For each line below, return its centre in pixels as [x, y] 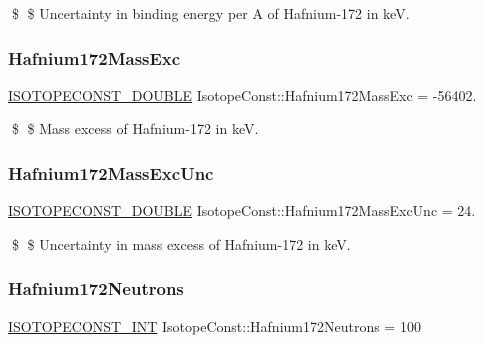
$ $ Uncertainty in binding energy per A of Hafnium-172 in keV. [210, 13]
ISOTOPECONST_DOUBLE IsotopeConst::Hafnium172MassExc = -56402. [242, 94]
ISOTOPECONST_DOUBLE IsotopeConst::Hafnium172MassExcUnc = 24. [242, 210]
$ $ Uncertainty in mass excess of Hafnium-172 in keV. [181, 243]
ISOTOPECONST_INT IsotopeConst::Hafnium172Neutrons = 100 [214, 325]
